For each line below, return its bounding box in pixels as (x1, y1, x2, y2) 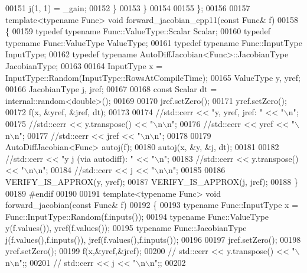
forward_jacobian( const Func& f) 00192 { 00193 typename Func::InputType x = (5, 199, 299, 211)
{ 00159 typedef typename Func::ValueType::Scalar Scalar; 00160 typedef (5, 25, 271, 37)
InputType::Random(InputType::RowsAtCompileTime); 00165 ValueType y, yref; (5, 71, 301, 83)
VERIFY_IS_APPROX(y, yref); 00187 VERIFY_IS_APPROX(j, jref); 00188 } (5, 175, 298, 187)
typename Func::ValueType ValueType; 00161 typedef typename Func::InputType (5, 36, 302, 48)
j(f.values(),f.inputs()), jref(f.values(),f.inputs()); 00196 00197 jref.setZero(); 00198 (5, 233, 301, 245)
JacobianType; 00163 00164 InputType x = (5, 59, 163, 71)
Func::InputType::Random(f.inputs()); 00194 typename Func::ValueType (5, 210, 269, 222)
